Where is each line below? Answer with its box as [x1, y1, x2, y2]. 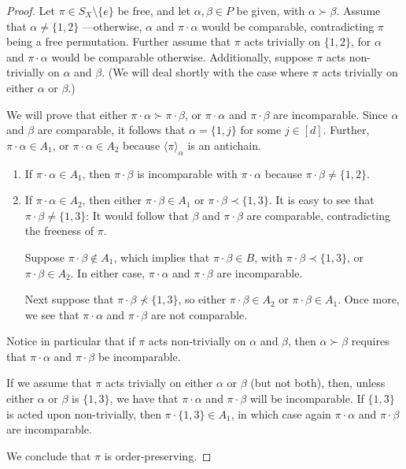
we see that [24, 306, 79, 322]
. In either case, [70, 264, 146, 281]
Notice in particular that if [6, 333, 135, 349]
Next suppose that [24, 291, 114, 307]
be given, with [236, 2, 305, 18]
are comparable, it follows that [37, 121, 186, 138]
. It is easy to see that [268, 192, 375, 208]
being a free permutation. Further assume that [6, 33, 231, 50]
